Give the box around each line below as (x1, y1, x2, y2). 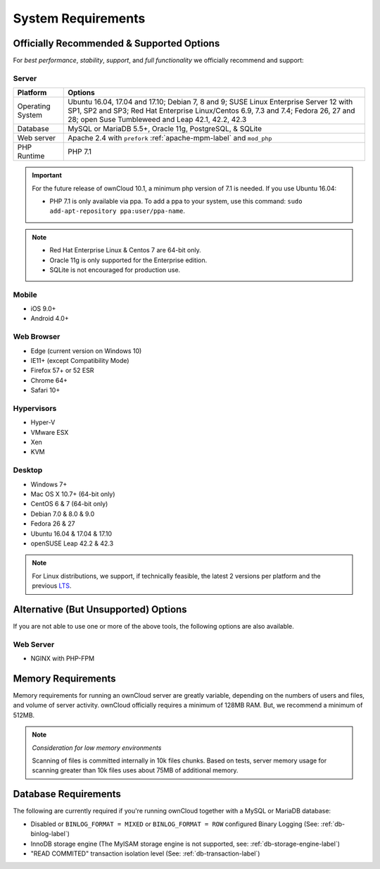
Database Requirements (13, 788, 121, 800)
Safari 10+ (30, 386, 61, 395)
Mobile (13, 290, 38, 300)
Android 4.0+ (30, 314, 70, 323)
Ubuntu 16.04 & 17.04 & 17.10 (30, 529, 113, 538)
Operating (17, 101, 51, 111)
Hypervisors (13, 403, 57, 413)
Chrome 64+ (30, 376, 68, 384)
